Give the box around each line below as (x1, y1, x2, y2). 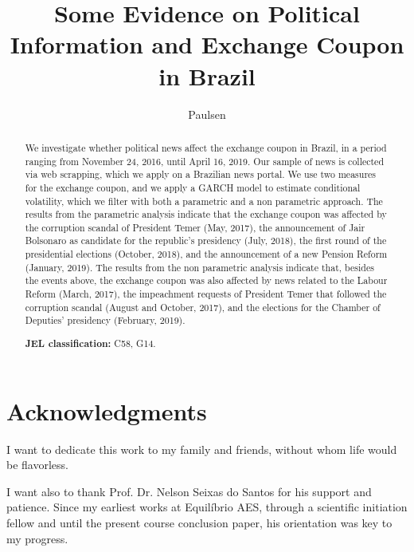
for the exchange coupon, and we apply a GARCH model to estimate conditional (25, 180, 361, 194)
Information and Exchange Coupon (10, 28, 404, 61)
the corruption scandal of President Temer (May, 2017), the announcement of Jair (25, 220, 365, 234)
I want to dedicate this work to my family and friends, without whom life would (6, 440, 397, 457)
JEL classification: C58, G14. (25, 336, 156, 350)
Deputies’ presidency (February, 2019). (25, 313, 186, 327)
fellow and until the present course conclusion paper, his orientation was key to (6, 514, 393, 530)
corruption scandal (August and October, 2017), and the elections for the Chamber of (25, 300, 381, 313)
